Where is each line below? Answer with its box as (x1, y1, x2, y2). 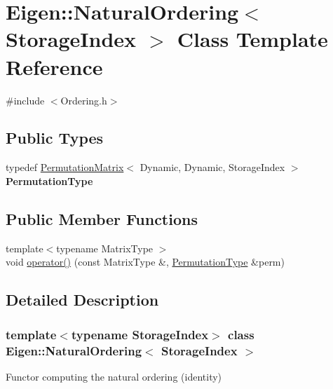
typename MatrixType (56, 240, 154, 255)
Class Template (177, 25, 328, 53)
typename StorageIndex (71, 325, 209, 343)
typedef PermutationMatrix (6, 160, 124, 175)
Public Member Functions (6, 207, 198, 229)
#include (6, 93, 45, 107)
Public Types (6, 127, 104, 149)
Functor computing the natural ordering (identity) (6, 369, 222, 383)
